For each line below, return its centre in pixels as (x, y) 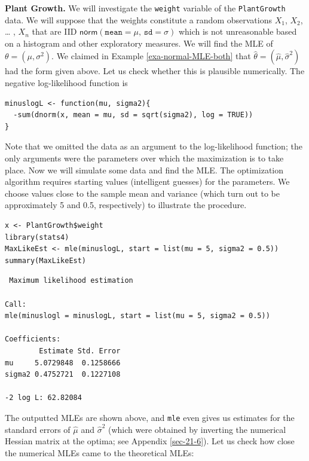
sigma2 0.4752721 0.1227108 (63, 375)
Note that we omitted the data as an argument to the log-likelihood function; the (154, 146)
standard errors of (38, 429)
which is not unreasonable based (238, 31)
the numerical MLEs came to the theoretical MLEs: (100, 452)
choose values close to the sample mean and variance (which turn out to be (142, 193)
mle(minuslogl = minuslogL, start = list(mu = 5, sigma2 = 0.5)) (137, 316)
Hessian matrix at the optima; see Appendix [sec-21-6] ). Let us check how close (150, 441)
